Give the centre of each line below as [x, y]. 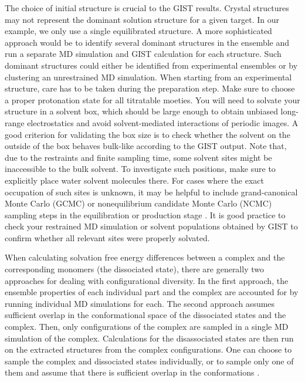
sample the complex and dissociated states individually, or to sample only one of [149, 361]
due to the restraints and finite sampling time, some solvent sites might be [138, 157]
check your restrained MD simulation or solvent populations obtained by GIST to [151, 226]
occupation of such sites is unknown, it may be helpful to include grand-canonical [151, 192]
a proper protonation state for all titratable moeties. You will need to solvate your [152, 99]
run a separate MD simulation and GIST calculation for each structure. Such [143, 54]
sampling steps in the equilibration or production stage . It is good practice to [145, 214]
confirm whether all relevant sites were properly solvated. [107, 237]
